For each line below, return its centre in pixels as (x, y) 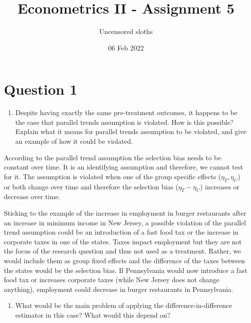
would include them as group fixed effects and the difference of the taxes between (125, 260)
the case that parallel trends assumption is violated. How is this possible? (124, 122)
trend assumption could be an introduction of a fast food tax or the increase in (121, 232)
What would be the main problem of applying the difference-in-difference (124, 305)
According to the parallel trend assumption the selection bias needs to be (113, 157)
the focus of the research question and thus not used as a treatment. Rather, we (123, 251)
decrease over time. (32, 196)
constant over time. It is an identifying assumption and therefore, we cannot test (124, 167)
